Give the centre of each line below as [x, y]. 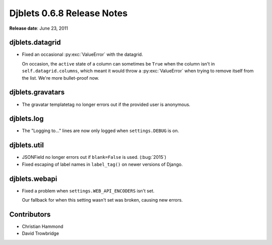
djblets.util [26, 145]
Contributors [30, 214]
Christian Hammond [43, 226]
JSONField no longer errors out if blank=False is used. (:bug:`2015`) [94, 157]
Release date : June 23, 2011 [39, 28]
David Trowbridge [41, 233]
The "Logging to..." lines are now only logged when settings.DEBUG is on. [100, 131]
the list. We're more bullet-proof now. [60, 78]
